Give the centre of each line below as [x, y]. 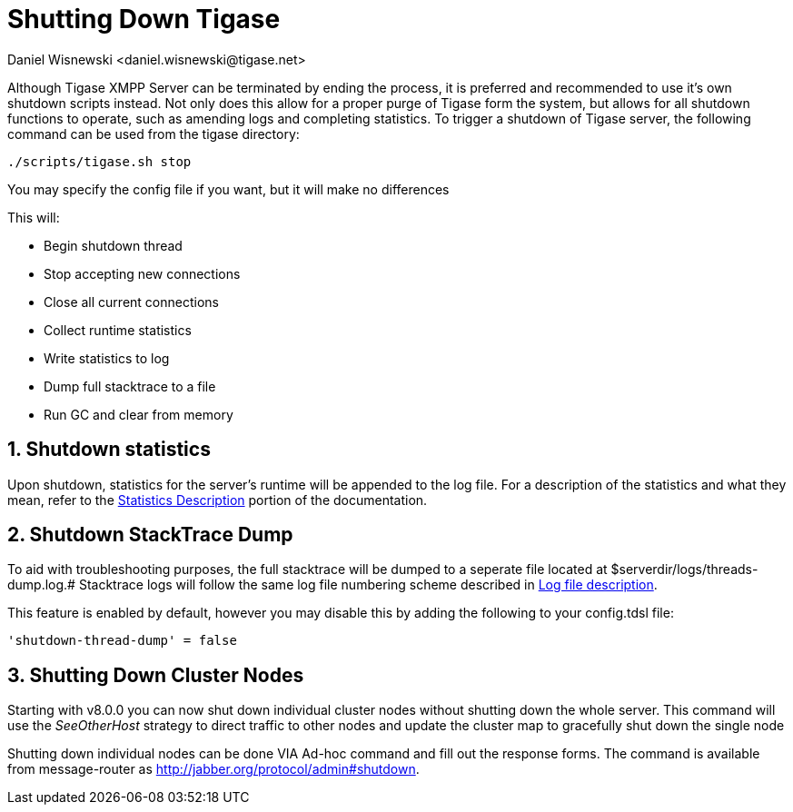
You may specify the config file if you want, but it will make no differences [228, 189]
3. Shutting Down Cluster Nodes [156, 675]
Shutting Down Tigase [144, 19]
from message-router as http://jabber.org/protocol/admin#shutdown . [213, 769]
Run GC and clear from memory [139, 414]
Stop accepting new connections [142, 273]
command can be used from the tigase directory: [154, 134]
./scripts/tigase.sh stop [99, 161]
